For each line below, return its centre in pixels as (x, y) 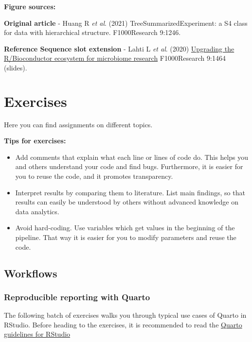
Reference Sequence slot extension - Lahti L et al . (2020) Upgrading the (119, 48)
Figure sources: (30, 6)
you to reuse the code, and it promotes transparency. (94, 176)
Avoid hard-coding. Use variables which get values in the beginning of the (125, 228)
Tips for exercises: (35, 141)
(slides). (16, 67)
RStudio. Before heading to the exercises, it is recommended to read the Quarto (123, 324)
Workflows (31, 273)
